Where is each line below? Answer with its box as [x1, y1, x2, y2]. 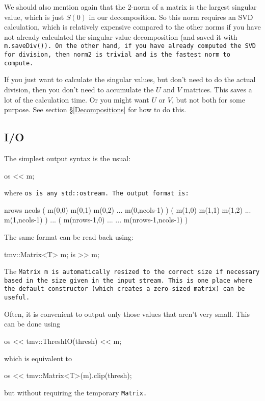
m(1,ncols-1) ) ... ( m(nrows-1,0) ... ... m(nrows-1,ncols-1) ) [4, 214, 188, 225]
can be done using [4, 318, 61, 329]
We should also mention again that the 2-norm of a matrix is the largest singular [4, 2, 257, 12]
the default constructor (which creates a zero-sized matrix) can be [4, 285, 245, 293]
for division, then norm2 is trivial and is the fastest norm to [4, 51, 230, 59]
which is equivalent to [4, 353, 72, 363]
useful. [4, 294, 30, 302]
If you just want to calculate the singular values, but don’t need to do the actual [4, 74, 256, 85]
